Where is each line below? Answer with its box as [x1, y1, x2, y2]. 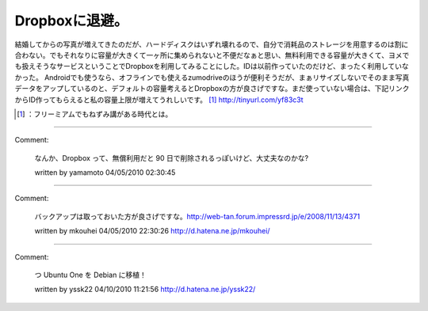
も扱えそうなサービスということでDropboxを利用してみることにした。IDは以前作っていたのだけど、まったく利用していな [14, 62, 410, 71]
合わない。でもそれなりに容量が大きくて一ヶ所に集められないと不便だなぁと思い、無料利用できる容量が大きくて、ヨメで [14, 50, 410, 59]
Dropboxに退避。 [14, 12, 128, 29]
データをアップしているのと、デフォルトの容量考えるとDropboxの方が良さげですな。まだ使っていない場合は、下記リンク [14, 84, 410, 93]
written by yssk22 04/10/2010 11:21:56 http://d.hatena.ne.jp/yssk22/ [34, 285, 256, 294]
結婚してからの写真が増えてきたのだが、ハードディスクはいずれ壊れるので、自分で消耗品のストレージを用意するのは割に [14, 40, 409, 49]
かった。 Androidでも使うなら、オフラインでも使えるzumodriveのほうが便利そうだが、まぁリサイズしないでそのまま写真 [14, 72, 410, 82]
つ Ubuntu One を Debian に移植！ [34, 270, 147, 280]
